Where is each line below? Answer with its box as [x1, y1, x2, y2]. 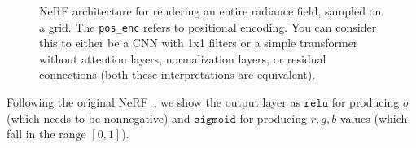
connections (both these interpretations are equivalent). [39, 66, 316, 83]
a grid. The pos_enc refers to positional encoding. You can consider [39, 18, 377, 35]
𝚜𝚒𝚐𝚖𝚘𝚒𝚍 [194, 113, 236, 125]
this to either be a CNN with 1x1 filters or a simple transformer [39, 34, 358, 51]
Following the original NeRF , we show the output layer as [7, 94, 300, 111]
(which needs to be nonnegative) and [7, 109, 190, 126]
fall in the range [7, 125, 86, 142]
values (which [339, 109, 408, 126]
